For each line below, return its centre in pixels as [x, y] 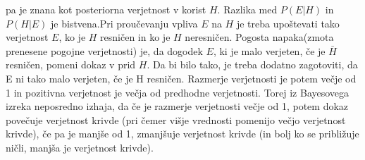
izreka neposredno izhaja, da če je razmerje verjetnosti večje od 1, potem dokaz [177, 106]
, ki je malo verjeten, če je [269, 50]
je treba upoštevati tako [288, 23]
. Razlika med [247, 9]
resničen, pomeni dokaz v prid [71, 64]
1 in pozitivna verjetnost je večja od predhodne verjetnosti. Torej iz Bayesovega [178, 92]
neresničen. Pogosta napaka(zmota [259, 37]
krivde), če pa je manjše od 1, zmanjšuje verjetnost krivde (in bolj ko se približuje [182, 134]
